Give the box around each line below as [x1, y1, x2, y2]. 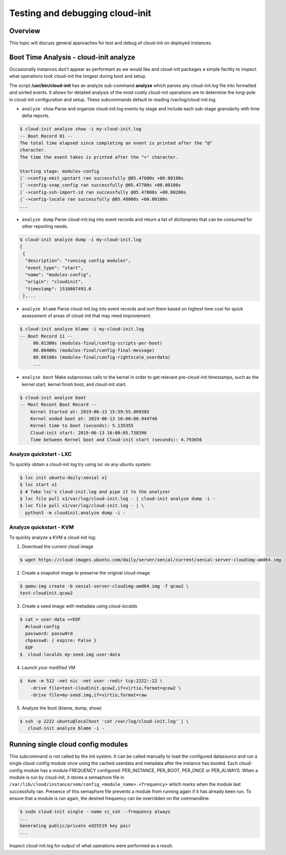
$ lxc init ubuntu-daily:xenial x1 [20, 475, 107, 480]
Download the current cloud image [22, 543, 94, 549]
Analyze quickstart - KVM [9, 524, 74, 531]
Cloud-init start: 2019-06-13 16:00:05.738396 [30, 430, 147, 436]
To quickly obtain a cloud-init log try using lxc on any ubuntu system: [9, 461, 152, 467]
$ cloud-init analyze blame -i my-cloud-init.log [20, 326, 144, 332]
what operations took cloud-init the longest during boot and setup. [9, 73, 147, 79]
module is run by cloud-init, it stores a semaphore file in [9, 774, 125, 780]
